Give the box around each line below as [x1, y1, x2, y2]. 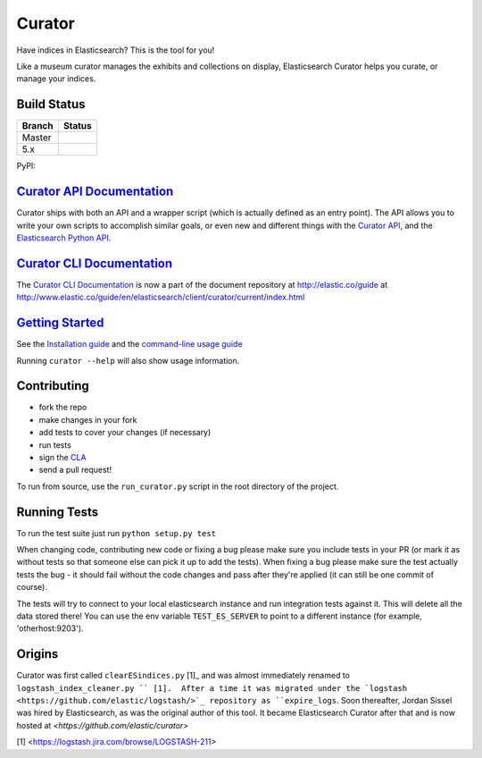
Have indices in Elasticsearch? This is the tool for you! [16, 45, 215, 55]
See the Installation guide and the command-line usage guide [16, 339, 243, 350]
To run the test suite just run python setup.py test [16, 527, 217, 538]
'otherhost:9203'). [16, 623, 84, 634]
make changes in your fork [38, 414, 137, 425]
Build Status [16, 97, 86, 112]
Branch [21, 120, 54, 132]
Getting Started [16, 316, 104, 331]
